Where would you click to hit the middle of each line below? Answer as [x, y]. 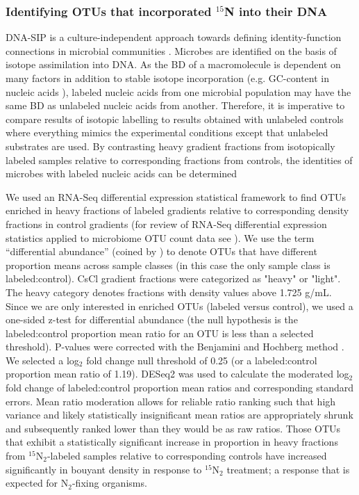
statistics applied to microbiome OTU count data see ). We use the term [160, 237]
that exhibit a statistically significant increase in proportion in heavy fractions [172, 442]
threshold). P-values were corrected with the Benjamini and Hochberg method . [175, 347]
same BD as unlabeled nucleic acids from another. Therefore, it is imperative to [175, 105]
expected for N [37, 483]
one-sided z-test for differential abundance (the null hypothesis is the [152, 319]
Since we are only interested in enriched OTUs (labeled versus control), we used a [179, 306]
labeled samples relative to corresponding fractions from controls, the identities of [179, 160]
